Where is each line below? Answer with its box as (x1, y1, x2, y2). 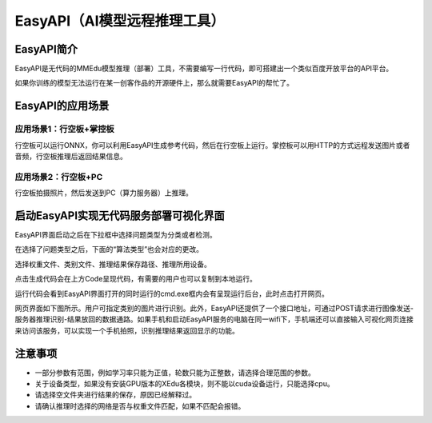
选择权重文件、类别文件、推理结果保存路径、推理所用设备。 (14, 259, 211, 269)
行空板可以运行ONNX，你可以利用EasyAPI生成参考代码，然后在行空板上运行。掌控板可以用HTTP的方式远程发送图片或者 (14, 140, 410, 150)
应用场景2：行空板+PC (14, 171, 103, 182)
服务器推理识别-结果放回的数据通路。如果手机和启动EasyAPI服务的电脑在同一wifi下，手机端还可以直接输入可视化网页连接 (14, 314, 414, 324)
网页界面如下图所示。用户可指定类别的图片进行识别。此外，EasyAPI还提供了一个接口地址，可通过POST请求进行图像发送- (14, 304, 414, 313)
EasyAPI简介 (14, 42, 78, 56)
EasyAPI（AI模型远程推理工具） (14, 12, 226, 30)
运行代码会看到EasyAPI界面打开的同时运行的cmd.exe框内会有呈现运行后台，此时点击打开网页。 (14, 289, 330, 298)
